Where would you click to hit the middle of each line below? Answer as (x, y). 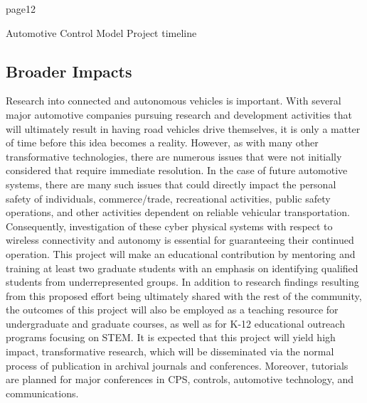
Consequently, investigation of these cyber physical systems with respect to (169, 226)
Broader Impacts (69, 71)
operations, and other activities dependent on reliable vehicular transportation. (178, 212)
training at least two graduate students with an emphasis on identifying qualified (182, 268)
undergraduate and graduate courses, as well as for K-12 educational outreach (175, 323)
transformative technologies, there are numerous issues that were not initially (174, 156)
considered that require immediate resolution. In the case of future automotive (177, 170)
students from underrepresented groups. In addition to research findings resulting (182, 282)
